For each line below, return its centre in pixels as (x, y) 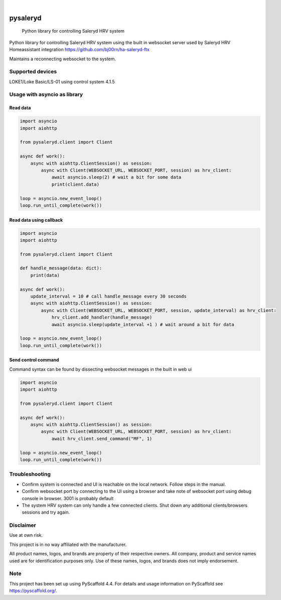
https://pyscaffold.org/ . (33, 591)
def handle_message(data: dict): (61, 268)
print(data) (45, 275)
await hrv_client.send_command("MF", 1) (102, 438)
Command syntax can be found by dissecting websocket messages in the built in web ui (101, 369)
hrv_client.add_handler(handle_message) (102, 318)
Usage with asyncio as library (46, 94)
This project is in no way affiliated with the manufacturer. (68, 544)
